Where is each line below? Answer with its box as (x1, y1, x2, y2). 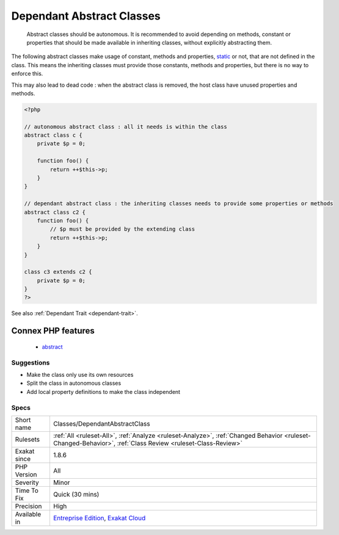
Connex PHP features (11, 326, 95, 336)
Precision (15, 501, 42, 510)
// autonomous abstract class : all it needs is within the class (24, 123, 227, 130)
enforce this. (11, 70, 43, 78)
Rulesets (15, 435, 40, 443)
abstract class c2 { (24, 208, 86, 216)
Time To (15, 486, 39, 495)
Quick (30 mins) (53, 490, 100, 498)
